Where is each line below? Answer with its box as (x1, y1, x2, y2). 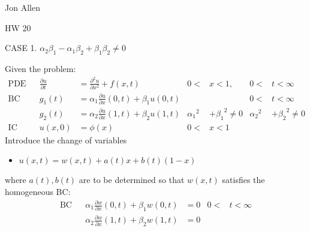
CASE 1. (5, 41, 37, 54)
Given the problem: (5, 62, 76, 74)
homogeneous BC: (5, 185, 71, 197)
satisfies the (222, 173, 265, 186)
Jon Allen (5, 1, 40, 13)
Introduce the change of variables (5, 133, 127, 146)
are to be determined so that (79, 173, 185, 186)
